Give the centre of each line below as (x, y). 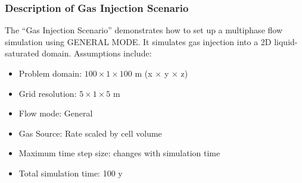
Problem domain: (50, 73)
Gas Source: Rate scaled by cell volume (90, 133)
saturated (22, 53)
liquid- (286, 41)
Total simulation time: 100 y (71, 173)
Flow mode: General (56, 113)
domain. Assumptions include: (97, 53)
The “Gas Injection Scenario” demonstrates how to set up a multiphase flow (144, 30)
